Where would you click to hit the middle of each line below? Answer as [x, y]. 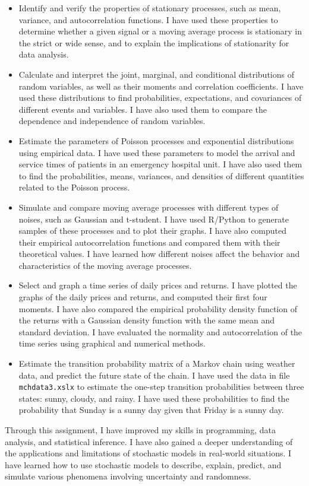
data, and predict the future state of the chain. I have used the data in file [154, 375]
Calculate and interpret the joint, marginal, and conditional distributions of [156, 74]
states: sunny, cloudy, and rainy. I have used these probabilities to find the [154, 398]
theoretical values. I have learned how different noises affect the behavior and [159, 254]
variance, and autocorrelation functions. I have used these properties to [148, 19]
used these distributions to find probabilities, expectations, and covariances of [160, 98]
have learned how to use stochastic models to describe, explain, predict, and [143, 464]
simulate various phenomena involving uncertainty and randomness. [128, 476]
